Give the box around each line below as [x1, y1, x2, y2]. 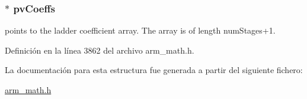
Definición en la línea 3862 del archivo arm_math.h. [5, 44, 194, 56]
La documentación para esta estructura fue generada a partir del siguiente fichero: [5, 64, 303, 76]
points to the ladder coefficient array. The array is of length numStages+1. [5, 24, 276, 37]
